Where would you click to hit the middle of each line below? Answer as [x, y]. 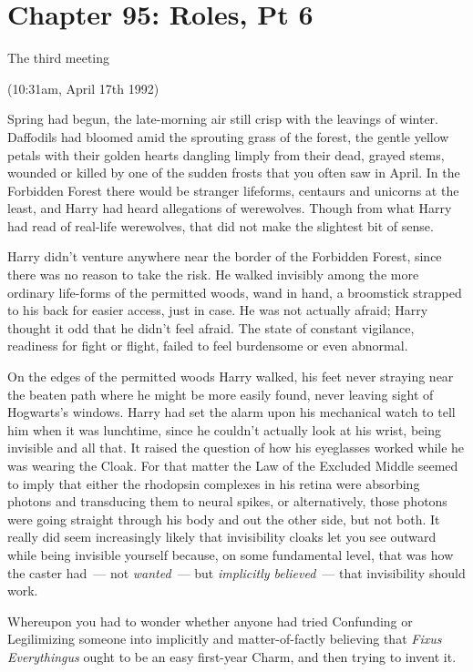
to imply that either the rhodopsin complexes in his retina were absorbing [214, 483]
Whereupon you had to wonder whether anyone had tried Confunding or [210, 621]
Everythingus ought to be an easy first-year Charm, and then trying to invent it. [232, 656]
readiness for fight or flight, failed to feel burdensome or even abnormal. [208, 346]
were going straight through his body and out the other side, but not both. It [224, 519]
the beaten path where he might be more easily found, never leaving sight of [221, 394]
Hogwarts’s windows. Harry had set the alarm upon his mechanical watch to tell [231, 412]
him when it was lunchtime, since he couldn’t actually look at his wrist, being [224, 429]
